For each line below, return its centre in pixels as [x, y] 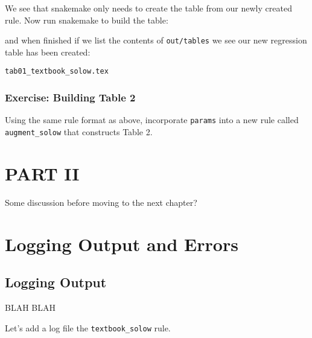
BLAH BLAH [30, 307]
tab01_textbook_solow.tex [57, 72]
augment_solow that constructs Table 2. [79, 131]
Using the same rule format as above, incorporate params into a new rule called [152, 120]
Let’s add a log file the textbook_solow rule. [88, 327]
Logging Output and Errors [122, 244]
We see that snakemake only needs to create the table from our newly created [148, 8]
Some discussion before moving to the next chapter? [101, 202]
